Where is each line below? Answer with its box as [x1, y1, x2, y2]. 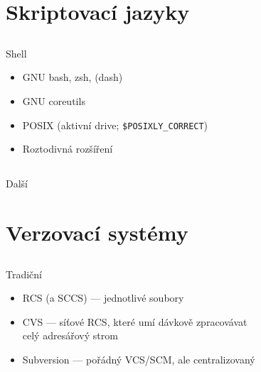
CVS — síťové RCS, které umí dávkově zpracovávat [22, 314, 247, 329]
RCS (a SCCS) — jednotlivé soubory [22, 290, 184, 305]
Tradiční [6, 266, 43, 281]
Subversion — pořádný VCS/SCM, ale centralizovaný [22, 351, 255, 366]
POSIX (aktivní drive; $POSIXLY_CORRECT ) [22, 117, 208, 132]
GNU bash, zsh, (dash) [22, 70, 123, 84]
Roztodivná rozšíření [22, 141, 113, 156]
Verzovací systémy [6, 217, 188, 246]
